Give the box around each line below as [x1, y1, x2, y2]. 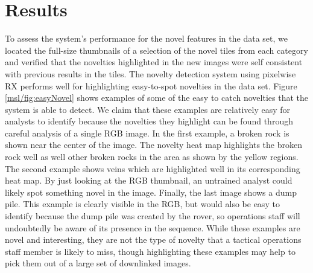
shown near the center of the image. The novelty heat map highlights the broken [5, 138, 302, 151]
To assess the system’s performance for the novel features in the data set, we [5, 32, 288, 45]
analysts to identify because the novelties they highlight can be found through [5, 115, 293, 127]
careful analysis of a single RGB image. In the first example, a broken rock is [5, 126, 289, 139]
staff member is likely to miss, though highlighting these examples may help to [5, 245, 296, 257]
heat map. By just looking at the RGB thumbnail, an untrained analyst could [5, 174, 292, 187]
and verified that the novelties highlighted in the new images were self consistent [5, 56, 303, 68]
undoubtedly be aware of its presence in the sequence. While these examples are [5, 221, 300, 234]
